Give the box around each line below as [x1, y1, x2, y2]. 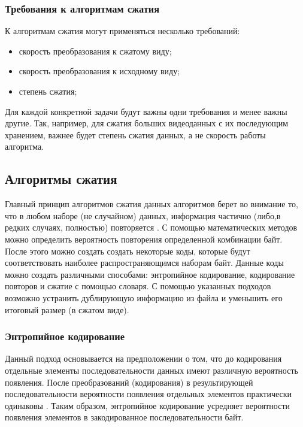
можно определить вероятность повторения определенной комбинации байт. [5, 232, 283, 245]
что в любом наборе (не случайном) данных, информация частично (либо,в [5, 209, 281, 222]
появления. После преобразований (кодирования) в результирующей [5, 375, 253, 388]
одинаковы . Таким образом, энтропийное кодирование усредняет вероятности [5, 399, 290, 411]
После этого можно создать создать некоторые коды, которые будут [5, 244, 250, 257]
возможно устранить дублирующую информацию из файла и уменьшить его [5, 291, 283, 304]
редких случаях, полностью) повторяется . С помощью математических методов [5, 221, 298, 234]
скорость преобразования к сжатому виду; [19, 44, 172, 57]
